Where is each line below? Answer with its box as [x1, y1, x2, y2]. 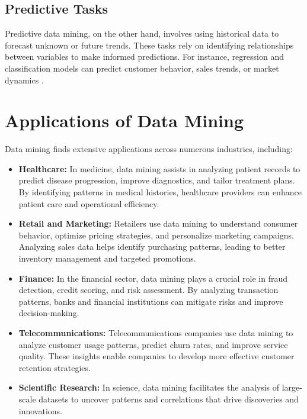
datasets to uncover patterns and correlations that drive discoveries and [39, 392, 299, 405]
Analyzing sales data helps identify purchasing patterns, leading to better [18, 240, 286, 253]
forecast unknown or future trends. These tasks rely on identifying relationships [5, 38, 294, 51]
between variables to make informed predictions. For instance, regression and [5, 50, 284, 63]
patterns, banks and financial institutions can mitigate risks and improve [18, 295, 283, 307]
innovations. [18, 404, 63, 417]
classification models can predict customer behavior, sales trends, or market [5, 62, 279, 74]
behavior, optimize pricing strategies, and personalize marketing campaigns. [18, 228, 294, 241]
